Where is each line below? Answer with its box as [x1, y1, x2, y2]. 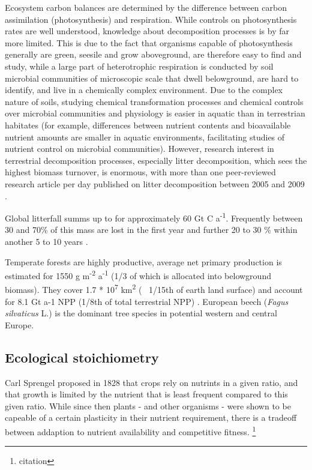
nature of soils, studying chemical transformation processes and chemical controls [5, 95, 304, 107]
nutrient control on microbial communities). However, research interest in [5, 142, 274, 155]
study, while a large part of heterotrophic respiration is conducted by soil [5, 59, 274, 72]
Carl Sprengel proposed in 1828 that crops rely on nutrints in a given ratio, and [5, 376, 298, 388]
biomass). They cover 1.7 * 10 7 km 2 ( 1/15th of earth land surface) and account [5, 282, 303, 296]
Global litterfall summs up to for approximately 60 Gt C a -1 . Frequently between [5, 210, 303, 224]
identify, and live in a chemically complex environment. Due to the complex [5, 83, 283, 96]
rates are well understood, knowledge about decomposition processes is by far [5, 25, 289, 37]
